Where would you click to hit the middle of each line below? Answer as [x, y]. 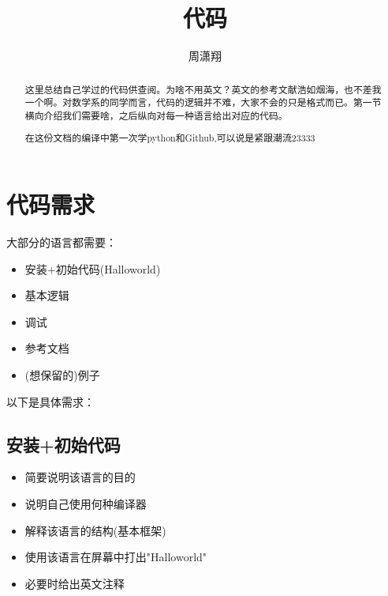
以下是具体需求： [50, 401]
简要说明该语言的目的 [80, 477]
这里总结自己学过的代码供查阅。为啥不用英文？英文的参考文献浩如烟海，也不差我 [203, 89]
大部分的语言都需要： [62, 241]
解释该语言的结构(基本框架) [95, 530]
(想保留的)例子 [62, 374]
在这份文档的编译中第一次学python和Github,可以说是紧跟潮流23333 [170, 138]
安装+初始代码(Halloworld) [93, 268]
